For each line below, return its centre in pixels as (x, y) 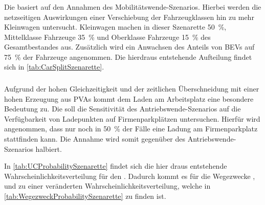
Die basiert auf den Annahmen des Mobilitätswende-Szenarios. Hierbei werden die (133, 6)
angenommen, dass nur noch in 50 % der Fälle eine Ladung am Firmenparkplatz (131, 129)
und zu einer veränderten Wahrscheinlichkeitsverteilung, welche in (107, 186)
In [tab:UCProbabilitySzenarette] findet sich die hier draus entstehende (116, 166)
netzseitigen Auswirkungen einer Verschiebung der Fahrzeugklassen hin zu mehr (129, 17)
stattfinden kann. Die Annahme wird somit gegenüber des (95, 138)
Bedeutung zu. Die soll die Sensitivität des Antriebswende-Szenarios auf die (123, 109)
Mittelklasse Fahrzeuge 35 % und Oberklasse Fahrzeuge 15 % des (107, 37)
